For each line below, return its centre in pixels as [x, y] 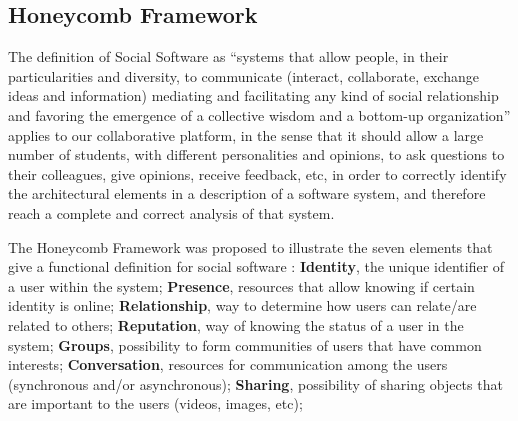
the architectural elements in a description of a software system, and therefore [247, 193]
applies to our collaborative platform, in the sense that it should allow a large [246, 134]
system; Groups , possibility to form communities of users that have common [245, 344]
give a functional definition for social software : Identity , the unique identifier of [256, 266]
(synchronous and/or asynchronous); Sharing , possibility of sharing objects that [255, 383]
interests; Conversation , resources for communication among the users [228, 364]
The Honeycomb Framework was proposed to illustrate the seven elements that [250, 246]
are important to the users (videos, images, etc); [155, 403]
